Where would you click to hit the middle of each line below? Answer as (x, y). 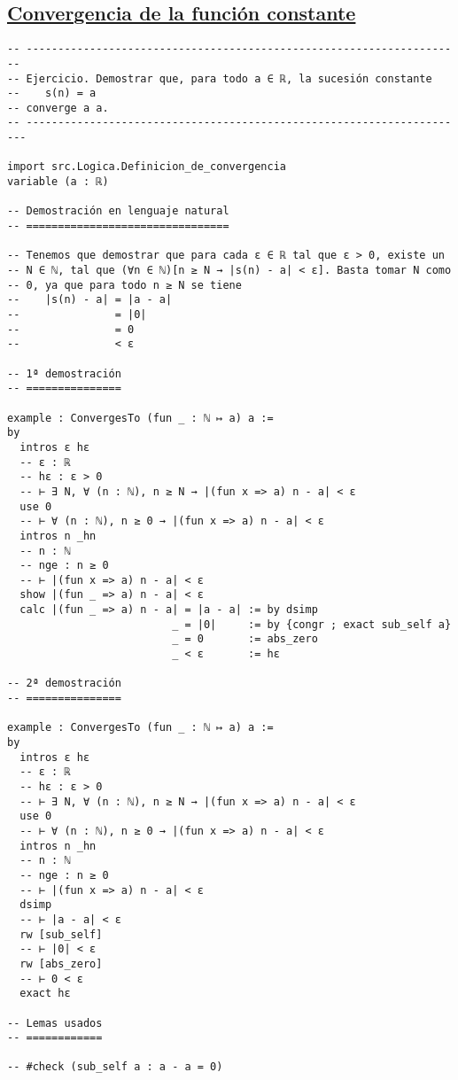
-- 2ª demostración (64, 684)
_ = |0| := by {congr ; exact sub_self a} (312, 624)
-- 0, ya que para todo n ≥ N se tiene (124, 285)
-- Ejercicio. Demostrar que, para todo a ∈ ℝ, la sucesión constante (220, 78)
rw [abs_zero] (61, 963)
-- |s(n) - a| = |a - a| (90, 300)
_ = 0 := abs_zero (245, 639)
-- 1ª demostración (64, 373)
